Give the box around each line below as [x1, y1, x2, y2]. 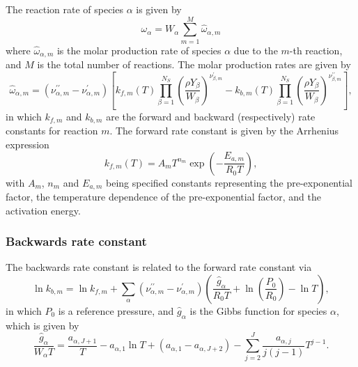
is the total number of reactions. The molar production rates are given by [37, 57, 351, 72]
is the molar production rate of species [56, 42, 221, 57]
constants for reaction [6, 123, 98, 138]
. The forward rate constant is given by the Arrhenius [109, 123, 339, 138]
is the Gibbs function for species [189, 303, 327, 318]
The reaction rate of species [6, 2, 123, 16]
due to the [233, 42, 278, 57]
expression [6, 136, 49, 151]
